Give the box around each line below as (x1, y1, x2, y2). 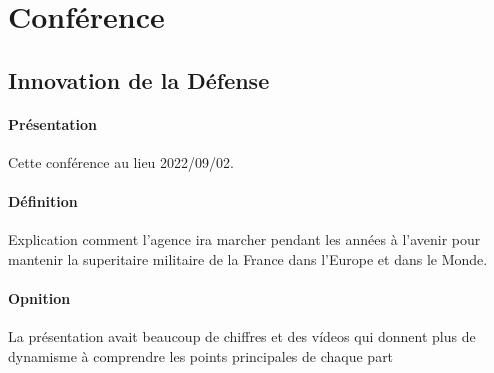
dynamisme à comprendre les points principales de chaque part (8, 345, 394, 366)
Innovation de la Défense (8, 64, 270, 95)
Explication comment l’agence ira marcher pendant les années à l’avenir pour (8, 229, 481, 250)
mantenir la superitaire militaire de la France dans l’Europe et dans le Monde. (8, 248, 488, 269)
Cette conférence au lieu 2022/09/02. (8, 151, 234, 172)
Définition (8, 191, 78, 212)
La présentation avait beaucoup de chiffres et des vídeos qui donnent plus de (8, 326, 476, 347)
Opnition (8, 288, 71, 309)
